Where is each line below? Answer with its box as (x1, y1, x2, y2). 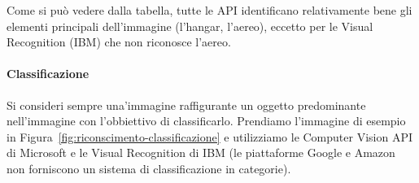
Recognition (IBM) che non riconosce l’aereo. (7, 33, 231, 50)
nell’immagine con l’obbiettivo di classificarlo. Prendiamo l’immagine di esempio (7, 112, 406, 129)
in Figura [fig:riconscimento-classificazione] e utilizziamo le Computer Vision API (7, 128, 412, 145)
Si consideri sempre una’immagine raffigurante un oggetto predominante (7, 96, 366, 113)
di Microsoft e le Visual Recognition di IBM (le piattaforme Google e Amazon (7, 144, 395, 161)
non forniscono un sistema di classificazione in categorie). (7, 159, 291, 176)
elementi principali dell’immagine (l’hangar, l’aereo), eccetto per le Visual (7, 17, 373, 34)
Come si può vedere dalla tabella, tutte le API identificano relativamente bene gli (7, 2, 412, 18)
